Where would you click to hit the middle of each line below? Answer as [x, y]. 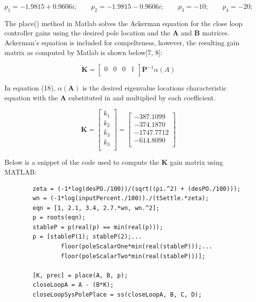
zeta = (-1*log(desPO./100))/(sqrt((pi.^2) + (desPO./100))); [137, 189]
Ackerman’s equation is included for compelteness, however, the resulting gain [122, 42]
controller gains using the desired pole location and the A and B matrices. [117, 33]
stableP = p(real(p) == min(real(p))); [98, 227]
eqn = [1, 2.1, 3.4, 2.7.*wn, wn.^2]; [96, 208]
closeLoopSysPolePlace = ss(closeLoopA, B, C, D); [117, 295]
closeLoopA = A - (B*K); [73, 285]
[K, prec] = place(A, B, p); [80, 275]
